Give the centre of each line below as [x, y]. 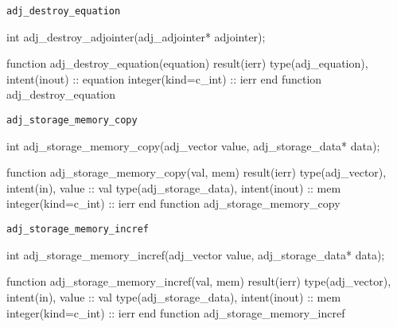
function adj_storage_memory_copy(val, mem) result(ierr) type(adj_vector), [197, 172]
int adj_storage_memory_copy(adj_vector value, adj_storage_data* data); [193, 145]
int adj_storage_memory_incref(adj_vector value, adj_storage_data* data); [196, 254]
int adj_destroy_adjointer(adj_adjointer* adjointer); [136, 36]
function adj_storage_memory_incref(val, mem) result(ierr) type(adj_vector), [199, 281]
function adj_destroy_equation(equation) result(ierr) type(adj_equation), [187, 63]
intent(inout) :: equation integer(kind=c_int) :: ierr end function [164, 78]
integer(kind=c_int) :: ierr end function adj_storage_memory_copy [173, 203]
